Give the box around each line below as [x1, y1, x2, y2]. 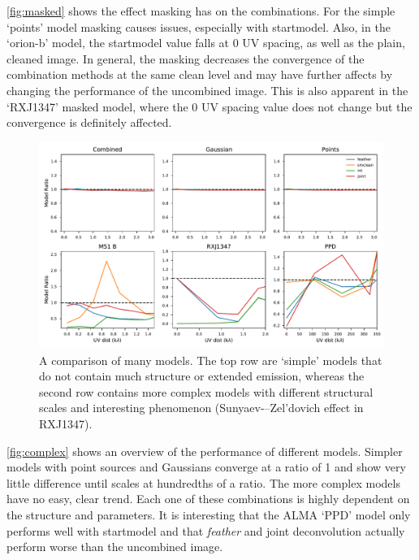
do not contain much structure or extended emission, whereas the [39, 367, 365, 384]
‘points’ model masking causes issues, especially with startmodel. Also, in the [6, 18, 391, 35]
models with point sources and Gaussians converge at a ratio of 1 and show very [6, 458, 406, 475]
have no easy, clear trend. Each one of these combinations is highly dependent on [6, 490, 410, 507]
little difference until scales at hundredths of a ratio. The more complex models [6, 474, 400, 491]
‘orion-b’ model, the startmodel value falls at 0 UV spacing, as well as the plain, [6, 34, 405, 51]
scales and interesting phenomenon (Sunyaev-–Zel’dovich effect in [39, 399, 364, 416]
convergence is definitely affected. [6, 114, 172, 131]
